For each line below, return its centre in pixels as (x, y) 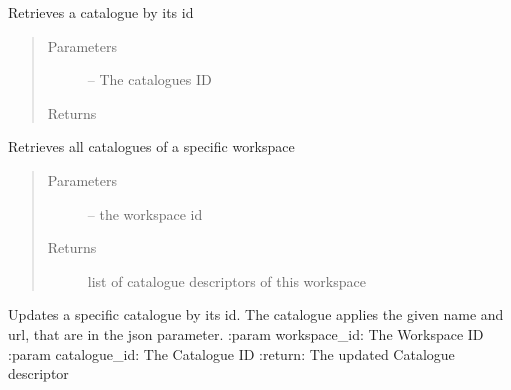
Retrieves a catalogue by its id (101, 12)
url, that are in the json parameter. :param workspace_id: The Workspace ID (246, 333)
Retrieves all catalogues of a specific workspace (151, 146)
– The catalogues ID (149, 79)
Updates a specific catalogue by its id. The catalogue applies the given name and (256, 314)
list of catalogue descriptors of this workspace (226, 280)
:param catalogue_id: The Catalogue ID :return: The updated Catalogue (231, 353)
